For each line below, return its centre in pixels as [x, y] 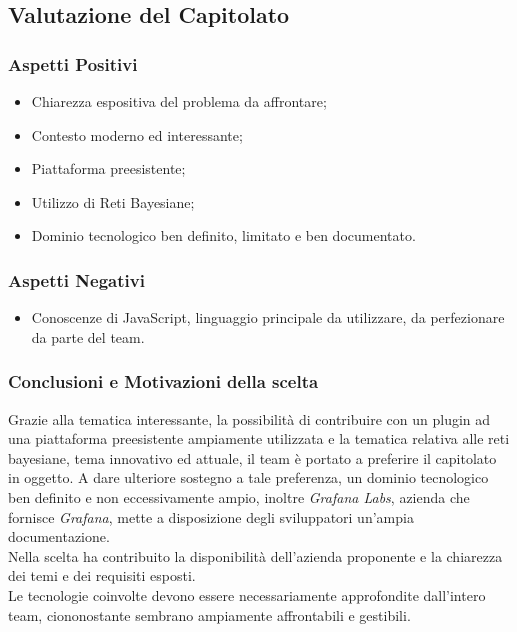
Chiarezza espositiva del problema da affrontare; [179, 101]
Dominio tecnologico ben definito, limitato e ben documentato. [223, 235]
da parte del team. [88, 336]
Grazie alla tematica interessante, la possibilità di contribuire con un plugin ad [249, 418]
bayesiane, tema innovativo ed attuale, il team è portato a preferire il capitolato [252, 457]
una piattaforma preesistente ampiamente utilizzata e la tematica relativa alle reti [259, 438]
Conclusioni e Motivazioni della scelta [163, 381]
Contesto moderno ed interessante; [137, 134]
